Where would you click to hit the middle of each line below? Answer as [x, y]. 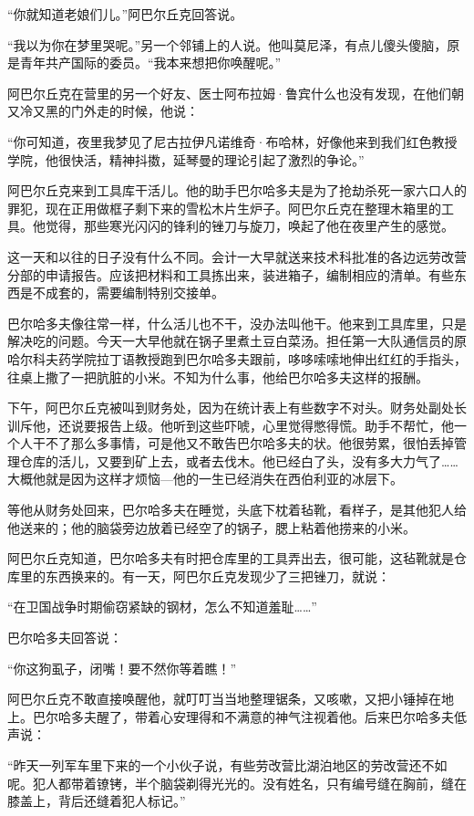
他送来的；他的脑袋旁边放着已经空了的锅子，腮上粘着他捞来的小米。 [211, 527]
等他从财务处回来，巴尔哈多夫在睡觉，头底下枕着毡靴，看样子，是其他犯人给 [237, 510]
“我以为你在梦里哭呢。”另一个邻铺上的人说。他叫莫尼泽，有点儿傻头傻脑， [227, 44]
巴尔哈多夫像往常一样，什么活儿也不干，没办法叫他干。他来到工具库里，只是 [237, 323]
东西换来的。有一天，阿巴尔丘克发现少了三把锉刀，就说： [217, 575]
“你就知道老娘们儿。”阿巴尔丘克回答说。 [125, 14]
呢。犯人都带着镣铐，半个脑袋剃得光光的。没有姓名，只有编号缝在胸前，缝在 [237, 783]
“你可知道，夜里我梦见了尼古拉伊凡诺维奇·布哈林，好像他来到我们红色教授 [232, 141]
